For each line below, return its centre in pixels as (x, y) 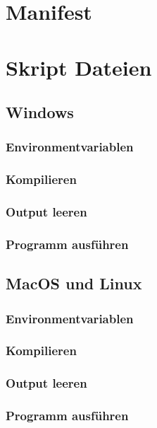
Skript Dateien (79, 67)
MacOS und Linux (74, 283)
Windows (40, 112)
